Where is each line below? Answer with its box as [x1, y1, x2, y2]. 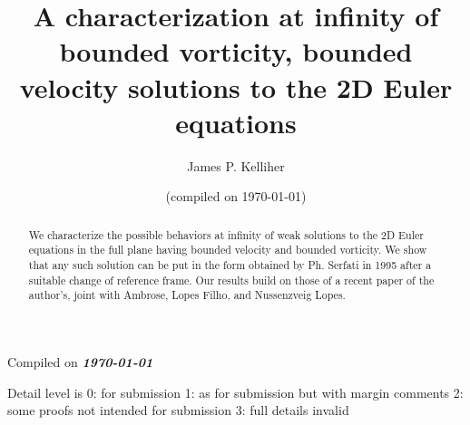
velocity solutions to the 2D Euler [19, 68, 453, 105]
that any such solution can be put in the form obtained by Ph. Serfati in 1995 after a [28, 256, 432, 272]
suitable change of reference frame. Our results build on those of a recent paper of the [28, 272, 435, 287]
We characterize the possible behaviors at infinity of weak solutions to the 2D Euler [28, 227, 424, 242]
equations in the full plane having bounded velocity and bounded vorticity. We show [28, 242, 427, 257]
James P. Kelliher [187, 156, 285, 175]
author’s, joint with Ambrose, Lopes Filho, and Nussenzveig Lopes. [28, 287, 346, 303]
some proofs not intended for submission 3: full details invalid [7, 401, 349, 420]
